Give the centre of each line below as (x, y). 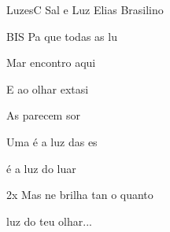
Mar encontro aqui (51, 63)
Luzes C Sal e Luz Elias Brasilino (85, 9)
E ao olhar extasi (48, 88)
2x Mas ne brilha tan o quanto (80, 195)
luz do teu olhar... (49, 221)
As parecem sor (43, 115)
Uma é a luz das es (52, 141)
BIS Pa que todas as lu (62, 36)
